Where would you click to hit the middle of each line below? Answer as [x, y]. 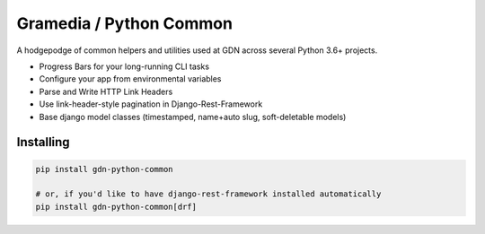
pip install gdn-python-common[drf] [116, 207]
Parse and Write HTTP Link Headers [106, 91]
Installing [44, 142]
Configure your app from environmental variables [130, 79]
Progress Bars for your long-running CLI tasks [124, 66]
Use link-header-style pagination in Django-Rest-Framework [151, 104]
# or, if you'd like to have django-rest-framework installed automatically [208, 194]
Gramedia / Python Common [125, 23]
